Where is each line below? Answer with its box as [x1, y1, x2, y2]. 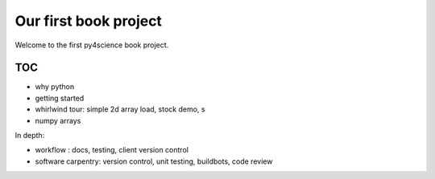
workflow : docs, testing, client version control [35, 145, 189, 155]
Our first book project [14, 12, 163, 30]
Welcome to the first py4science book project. [14, 40, 169, 50]
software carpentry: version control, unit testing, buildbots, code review [35, 157, 273, 166]
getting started [35, 93, 85, 103]
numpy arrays [35, 116, 81, 125]
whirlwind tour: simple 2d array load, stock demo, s [35, 104, 205, 114]
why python [35, 82, 75, 92]
